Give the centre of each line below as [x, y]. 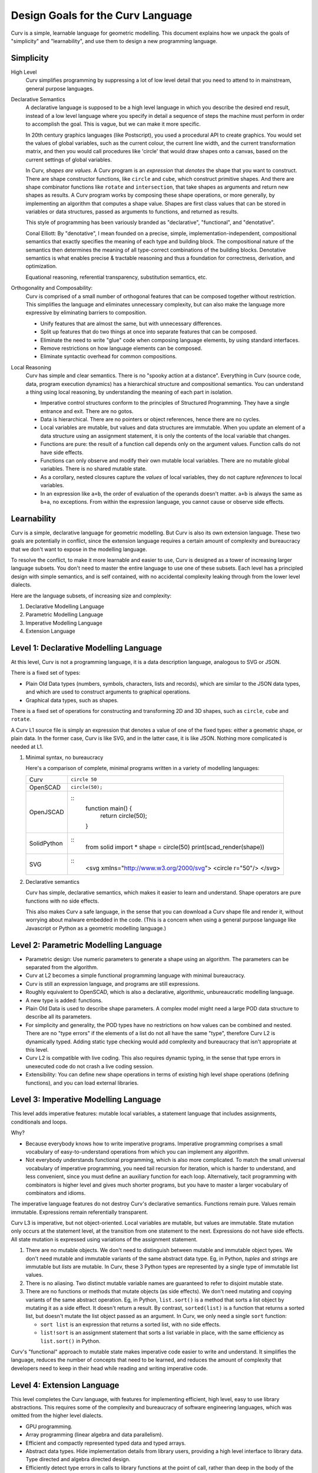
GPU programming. [49, 1426]
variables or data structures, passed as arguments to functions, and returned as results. [132, 212]
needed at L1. [27, 747]
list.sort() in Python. [70, 1341]
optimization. [41, 266]
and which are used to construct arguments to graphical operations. [108, 692]
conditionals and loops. [39, 1122]
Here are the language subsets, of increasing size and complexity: [91, 596]
